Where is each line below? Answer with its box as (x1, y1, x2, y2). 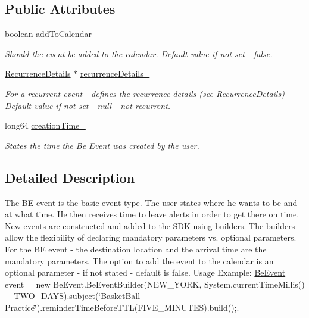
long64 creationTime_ (5, 119, 86, 132)
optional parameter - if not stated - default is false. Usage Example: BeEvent (5, 266, 286, 279)
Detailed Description (5, 168, 135, 186)
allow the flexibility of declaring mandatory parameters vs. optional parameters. (5, 231, 296, 244)
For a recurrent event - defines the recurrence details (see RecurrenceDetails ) (5, 87, 285, 99)
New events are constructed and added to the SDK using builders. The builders (5, 219, 295, 232)
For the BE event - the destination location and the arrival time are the (5, 242, 267, 255)
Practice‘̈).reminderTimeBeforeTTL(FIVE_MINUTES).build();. (5, 301, 239, 313)
